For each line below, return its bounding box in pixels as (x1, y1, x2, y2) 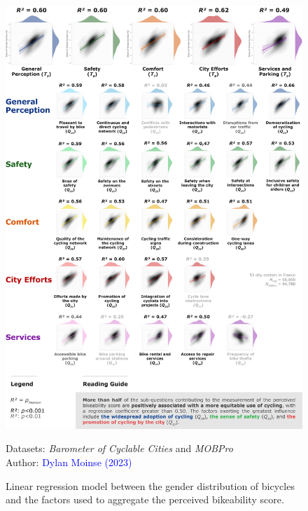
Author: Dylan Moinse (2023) (6, 455, 132, 470)
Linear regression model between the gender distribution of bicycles (6, 478, 295, 493)
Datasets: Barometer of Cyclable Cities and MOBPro (6, 441, 233, 456)
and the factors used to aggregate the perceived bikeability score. (6, 492, 284, 507)
